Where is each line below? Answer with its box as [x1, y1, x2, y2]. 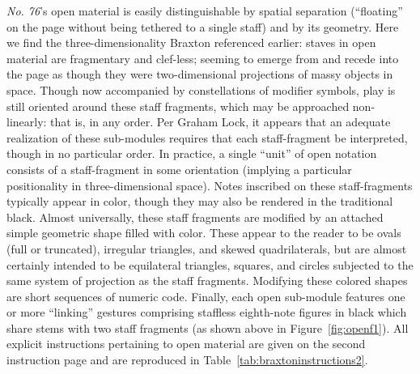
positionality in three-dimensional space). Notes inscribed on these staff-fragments [6, 176, 413, 193]
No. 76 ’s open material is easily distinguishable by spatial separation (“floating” [6, 2, 403, 19]
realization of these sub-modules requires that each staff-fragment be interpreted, [6, 129, 408, 146]
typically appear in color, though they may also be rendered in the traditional [6, 193, 393, 210]
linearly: [6, 113, 47, 130]
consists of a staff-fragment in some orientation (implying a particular [6, 160, 352, 177]
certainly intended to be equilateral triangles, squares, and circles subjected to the [6, 256, 414, 273]
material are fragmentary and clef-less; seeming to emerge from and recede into [6, 49, 399, 66]
